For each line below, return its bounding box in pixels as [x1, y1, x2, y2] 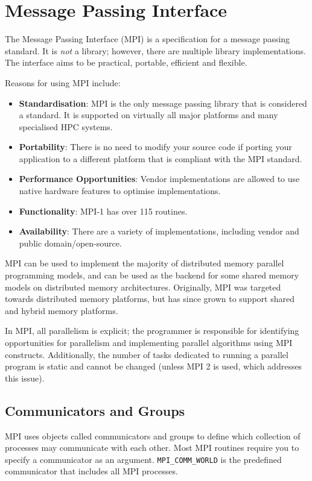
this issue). [5, 371, 45, 384]
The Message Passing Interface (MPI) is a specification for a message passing [5, 33, 290, 45]
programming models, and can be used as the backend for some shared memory [5, 269, 299, 281]
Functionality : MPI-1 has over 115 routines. [19, 204, 188, 217]
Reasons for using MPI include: [5, 76, 121, 89]
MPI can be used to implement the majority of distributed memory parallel [5, 257, 284, 269]
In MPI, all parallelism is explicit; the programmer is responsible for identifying [5, 324, 299, 337]
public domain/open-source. [19, 236, 122, 249]
